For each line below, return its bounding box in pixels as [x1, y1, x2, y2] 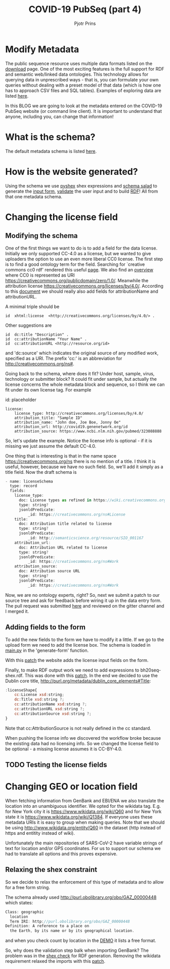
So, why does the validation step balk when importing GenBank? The [5, 947, 149, 954]
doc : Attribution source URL [18, 568, 80, 574]
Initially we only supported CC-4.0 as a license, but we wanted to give [5, 250, 151, 256]
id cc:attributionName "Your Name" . [5, 337, 87, 342]
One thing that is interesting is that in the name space [5, 452, 116, 459]
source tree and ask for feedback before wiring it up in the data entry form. [5, 597, 162, 603]
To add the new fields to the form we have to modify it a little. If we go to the [5, 637, 164, 643]
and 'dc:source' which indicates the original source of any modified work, [5, 350, 159, 356]
